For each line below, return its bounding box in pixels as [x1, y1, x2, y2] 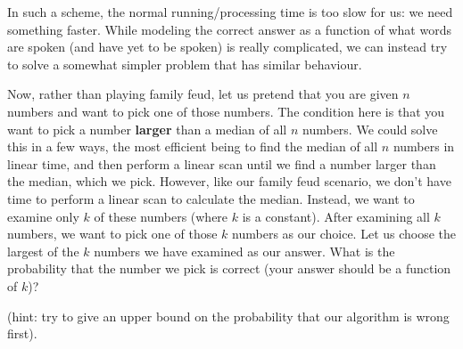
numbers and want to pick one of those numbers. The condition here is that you [7, 101, 445, 120]
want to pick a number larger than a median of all [7, 119, 287, 138]
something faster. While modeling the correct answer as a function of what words [7, 20, 451, 38]
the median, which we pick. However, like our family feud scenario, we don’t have [7, 172, 451, 191]
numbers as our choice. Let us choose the [232, 224, 457, 243]
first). [7, 324, 37, 343]
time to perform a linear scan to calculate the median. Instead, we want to [7, 189, 415, 207]
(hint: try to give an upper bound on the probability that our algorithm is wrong [7, 306, 450, 325]
